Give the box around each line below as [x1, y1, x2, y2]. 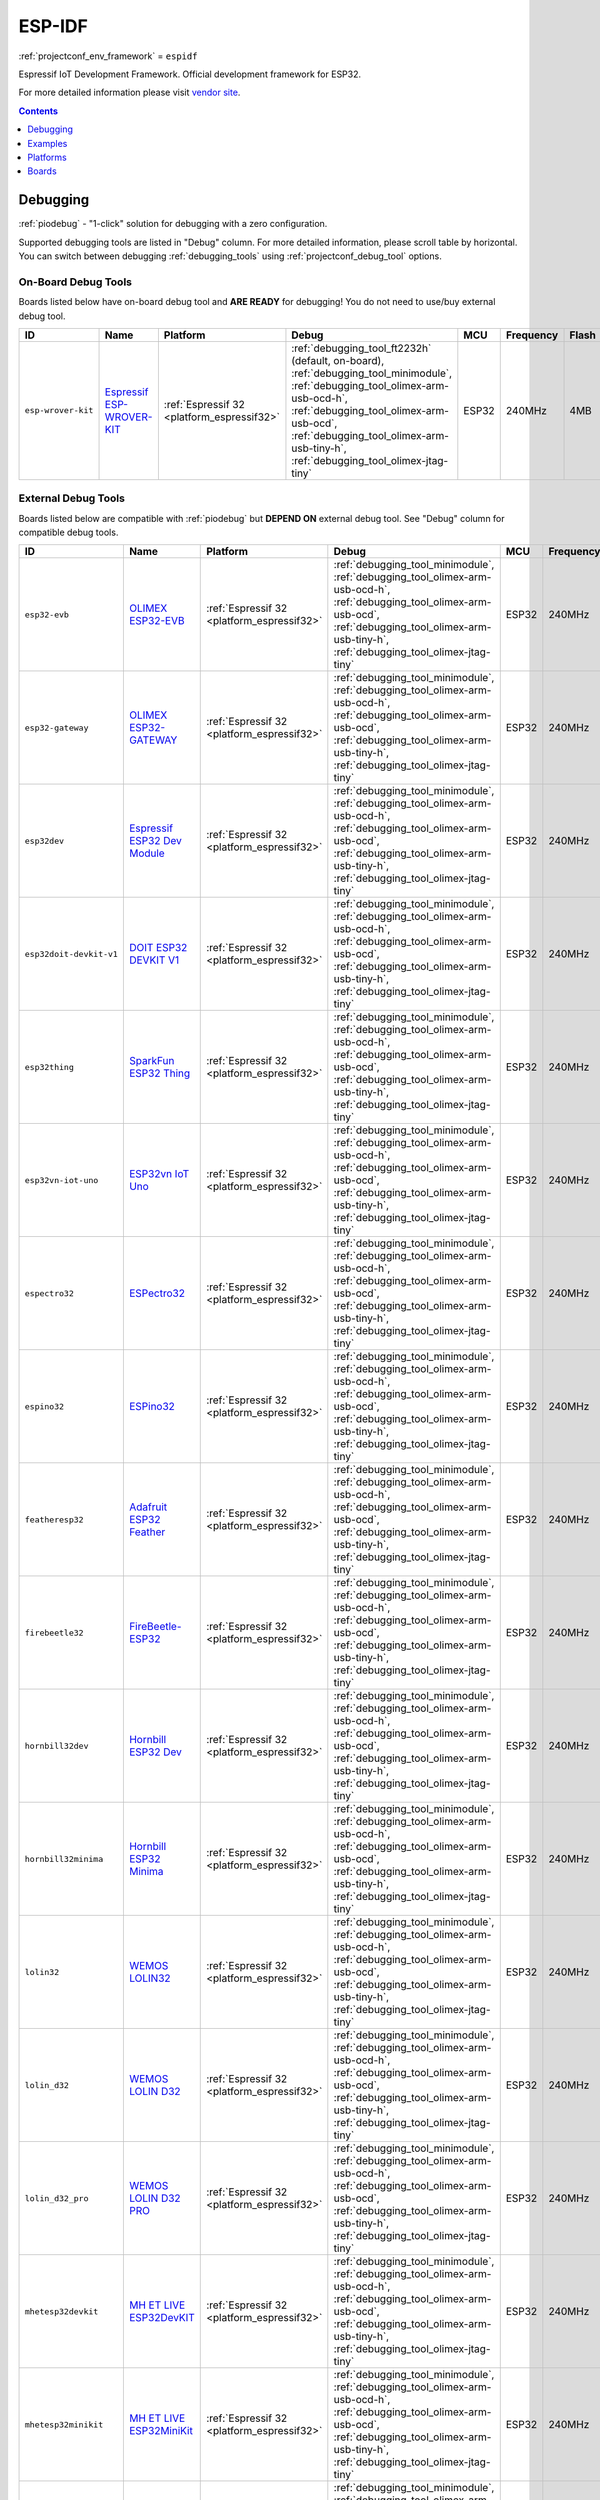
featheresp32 [24, 1514, 84, 1525]
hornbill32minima [24, 1853, 104, 1864]
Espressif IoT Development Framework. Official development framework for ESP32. [18, 68, 362, 80]
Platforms [27, 151, 67, 163]
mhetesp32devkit [24, 2306, 99, 2317]
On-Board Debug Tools [18, 275, 132, 289]
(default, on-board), [291, 353, 385, 367]
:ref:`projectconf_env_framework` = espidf [18, 50, 198, 62]
